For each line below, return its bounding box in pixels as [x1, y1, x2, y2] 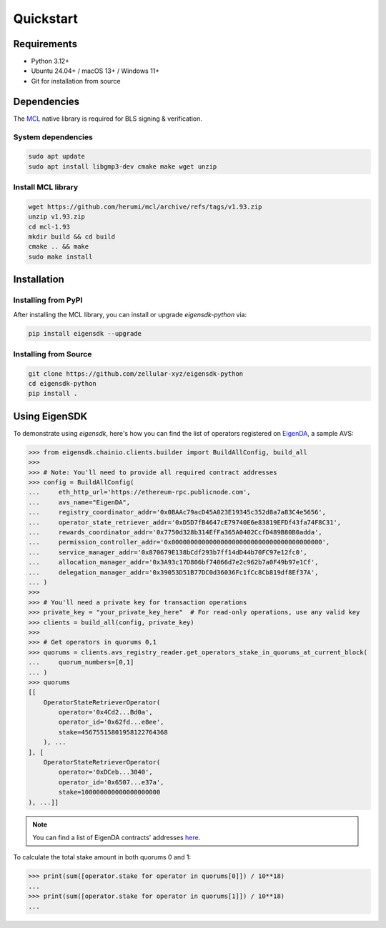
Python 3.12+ [31, 57, 70, 66]
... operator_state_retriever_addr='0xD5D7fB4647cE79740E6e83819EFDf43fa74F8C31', [28, 518, 342, 527]
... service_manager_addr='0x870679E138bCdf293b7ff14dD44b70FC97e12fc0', [28, 548, 307, 557]
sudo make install [28, 252, 93, 261]
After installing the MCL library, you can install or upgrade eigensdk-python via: [13, 310, 247, 319]
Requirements [13, 38, 78, 50]
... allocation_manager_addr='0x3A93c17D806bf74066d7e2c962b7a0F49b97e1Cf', [28, 558, 319, 567]
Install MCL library [13, 182, 79, 192]
